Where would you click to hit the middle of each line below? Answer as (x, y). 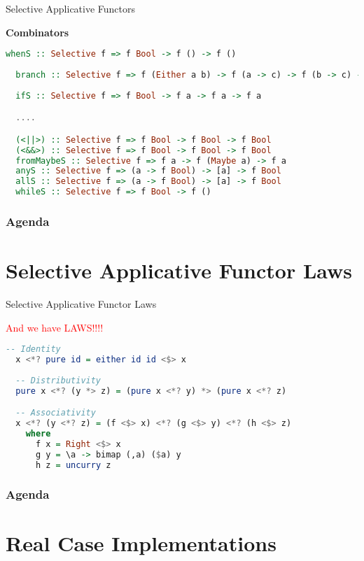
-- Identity (33, 349)
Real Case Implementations (141, 543)
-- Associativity (56, 413)
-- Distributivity (58, 380)
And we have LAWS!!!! (55, 327)
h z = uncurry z (73, 465)
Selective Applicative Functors (71, 8)
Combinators (37, 32)
